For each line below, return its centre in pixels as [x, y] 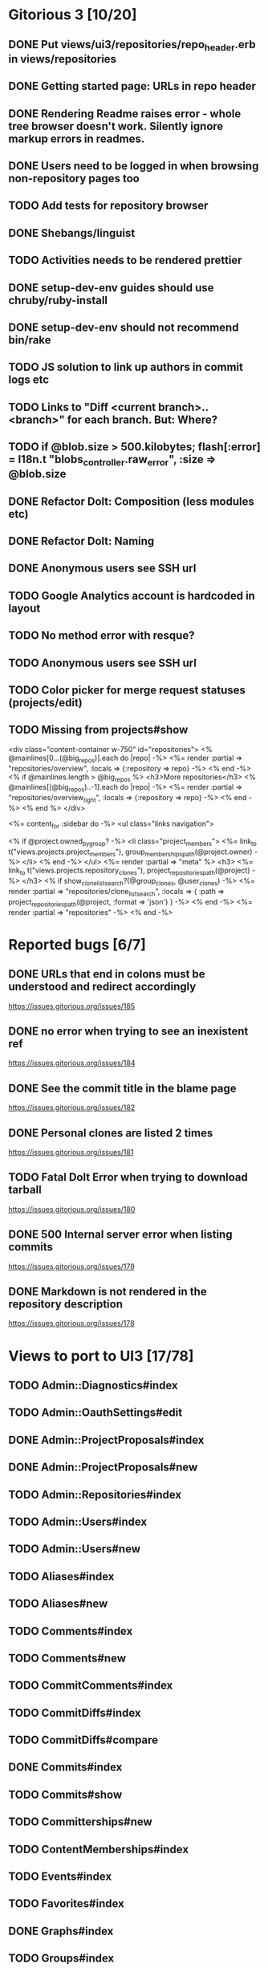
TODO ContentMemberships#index [99, 1849]
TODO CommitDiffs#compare [83, 1740]
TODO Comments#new [67, 1658]
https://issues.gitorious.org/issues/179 [71, 1267]
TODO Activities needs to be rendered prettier [125, 260]
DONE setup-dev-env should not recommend [124, 327]
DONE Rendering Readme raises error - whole [125, 114]
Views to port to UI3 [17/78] [101, 1356]
